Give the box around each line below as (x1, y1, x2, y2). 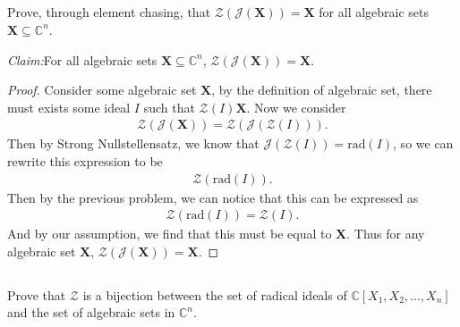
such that (143, 97, 195, 116)
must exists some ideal (7, 97, 131, 116)
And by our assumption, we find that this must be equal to (7, 224, 332, 243)
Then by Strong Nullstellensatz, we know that (7, 134, 260, 153)
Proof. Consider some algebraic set (7, 80, 197, 99)
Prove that (7, 285, 66, 304)
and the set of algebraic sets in (7, 303, 175, 322)
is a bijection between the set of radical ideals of (82, 285, 347, 304)
